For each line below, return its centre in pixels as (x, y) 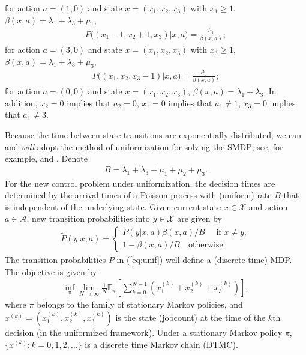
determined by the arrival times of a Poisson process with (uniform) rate (138, 195)
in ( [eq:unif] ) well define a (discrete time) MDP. (204, 260)
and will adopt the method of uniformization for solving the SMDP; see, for (144, 146)
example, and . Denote (46, 158)
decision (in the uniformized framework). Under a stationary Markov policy (144, 332)
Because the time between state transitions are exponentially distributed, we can (153, 134)
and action (268, 206)
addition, (21, 102)
